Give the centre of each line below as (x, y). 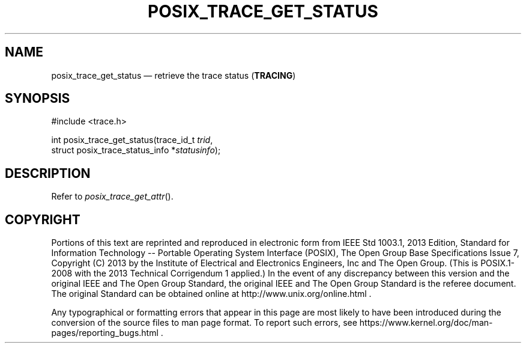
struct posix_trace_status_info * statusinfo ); (136, 150)
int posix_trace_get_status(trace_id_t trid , (132, 140)
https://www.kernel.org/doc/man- (426, 323)
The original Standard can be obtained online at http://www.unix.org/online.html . (211, 294)
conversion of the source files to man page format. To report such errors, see (204, 323)
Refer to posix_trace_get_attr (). (112, 197)
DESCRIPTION (48, 173)
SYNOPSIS (38, 99)
